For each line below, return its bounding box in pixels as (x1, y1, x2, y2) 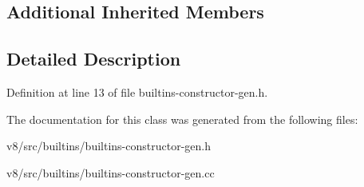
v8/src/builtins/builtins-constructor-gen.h (6, 137, 211, 154)
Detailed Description (6, 46, 181, 71)
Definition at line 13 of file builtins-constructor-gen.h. (6, 83, 268, 100)
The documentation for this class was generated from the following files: (6, 110, 358, 127)
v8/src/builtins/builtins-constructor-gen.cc (6, 164, 215, 181)
